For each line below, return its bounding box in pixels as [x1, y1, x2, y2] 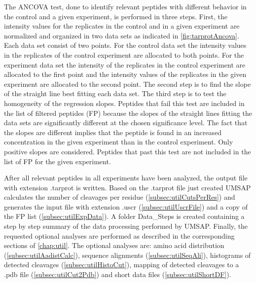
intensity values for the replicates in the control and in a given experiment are [4, 21, 240, 31]
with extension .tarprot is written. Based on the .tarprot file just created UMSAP [4, 182, 251, 192]
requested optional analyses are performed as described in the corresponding [4, 230, 235, 241]
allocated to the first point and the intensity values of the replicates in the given [4, 69, 247, 79]
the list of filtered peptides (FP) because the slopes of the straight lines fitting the [4, 107, 253, 118]
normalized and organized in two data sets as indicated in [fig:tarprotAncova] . [4, 30, 239, 40]
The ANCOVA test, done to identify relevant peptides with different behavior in [4, 1, 247, 11]
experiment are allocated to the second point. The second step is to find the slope [4, 78, 251, 89]
